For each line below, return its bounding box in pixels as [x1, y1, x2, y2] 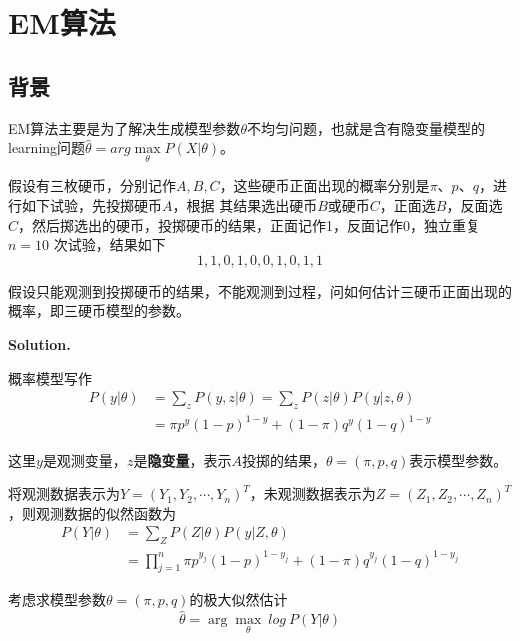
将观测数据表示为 [8, 483, 120, 504]
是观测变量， [42, 449, 127, 470]
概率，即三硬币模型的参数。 [8, 300, 190, 321]
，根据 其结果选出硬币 [172, 194, 318, 215]
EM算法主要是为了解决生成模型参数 [8, 117, 241, 138]
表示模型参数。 [409, 449, 508, 470]
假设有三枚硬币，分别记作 [8, 175, 176, 196]
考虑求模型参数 [8, 589, 106, 610]
